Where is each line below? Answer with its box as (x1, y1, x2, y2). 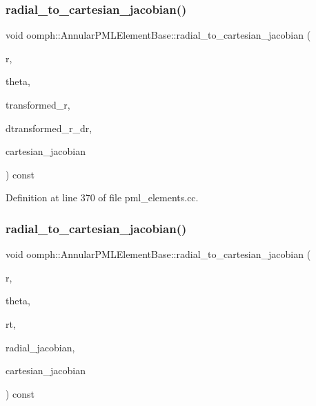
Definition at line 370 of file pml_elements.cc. (6, 190, 199, 205)
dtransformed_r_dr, (6, 120, 92, 135)
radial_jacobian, (6, 340, 75, 354)
